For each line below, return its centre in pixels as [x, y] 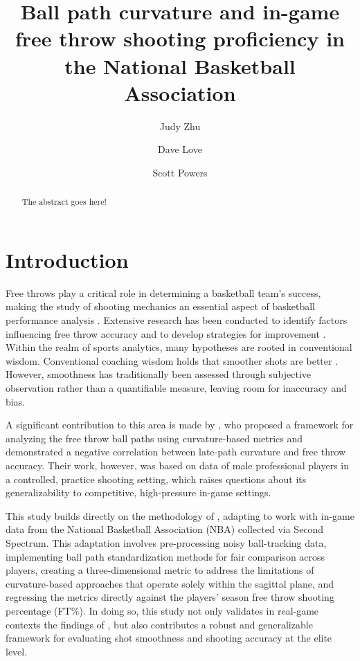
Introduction [67, 259]
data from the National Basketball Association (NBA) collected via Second [165, 529]
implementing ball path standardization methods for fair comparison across [165, 556]
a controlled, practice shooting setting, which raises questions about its [156, 479]
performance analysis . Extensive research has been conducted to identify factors [177, 320]
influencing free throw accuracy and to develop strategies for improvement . [166, 333]
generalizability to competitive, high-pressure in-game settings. [138, 492]
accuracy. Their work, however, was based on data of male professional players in [178, 465]
